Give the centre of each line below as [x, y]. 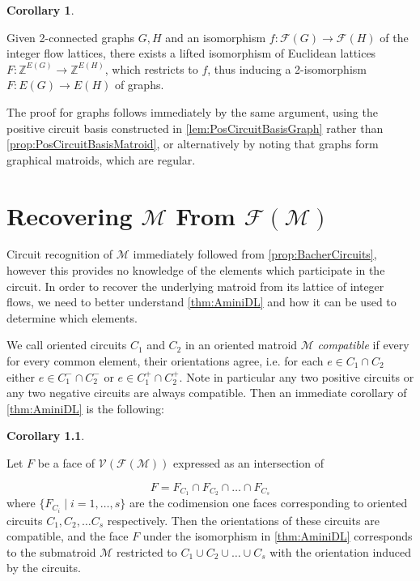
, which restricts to [151, 68]
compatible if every [363, 345]
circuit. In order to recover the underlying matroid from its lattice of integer [195, 286]
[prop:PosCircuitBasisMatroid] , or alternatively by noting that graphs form [193, 144]
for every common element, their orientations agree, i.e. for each [165, 361]
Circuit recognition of [60, 254]
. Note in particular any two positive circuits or [297, 376]
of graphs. [139, 85]
